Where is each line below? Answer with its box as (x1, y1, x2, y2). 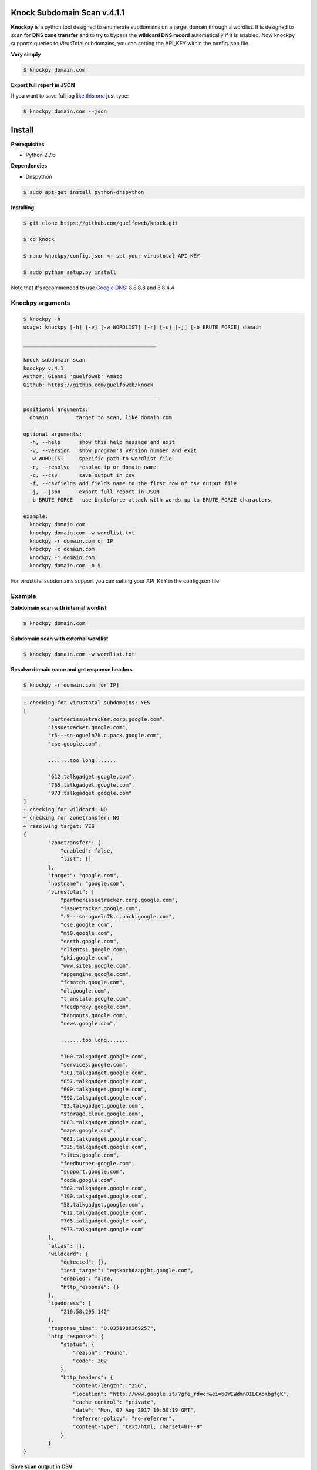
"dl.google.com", (60, 987, 110, 994)
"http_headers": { (60, 1374, 114, 1381)
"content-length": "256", (72, 1382, 147, 1389)
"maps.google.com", (60, 1127, 117, 1134)
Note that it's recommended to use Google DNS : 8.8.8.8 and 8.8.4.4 (11, 284, 175, 291)
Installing (11, 203, 35, 211)
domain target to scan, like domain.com (29, 415, 173, 421)
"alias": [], (48, 1242, 86, 1249)
